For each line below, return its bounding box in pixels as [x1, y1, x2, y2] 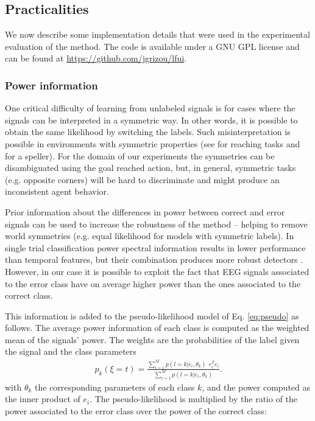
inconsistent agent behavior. [5, 185, 109, 198]
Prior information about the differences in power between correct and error [5, 205, 285, 218]
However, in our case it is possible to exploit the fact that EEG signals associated [5, 265, 310, 277]
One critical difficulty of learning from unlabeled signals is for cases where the [5, 102, 296, 114]
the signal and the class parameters [5, 345, 136, 358]
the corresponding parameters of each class [35, 380, 195, 393]
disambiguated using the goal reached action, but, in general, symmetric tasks [5, 161, 296, 174]
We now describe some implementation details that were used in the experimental [5, 28, 310, 41]
